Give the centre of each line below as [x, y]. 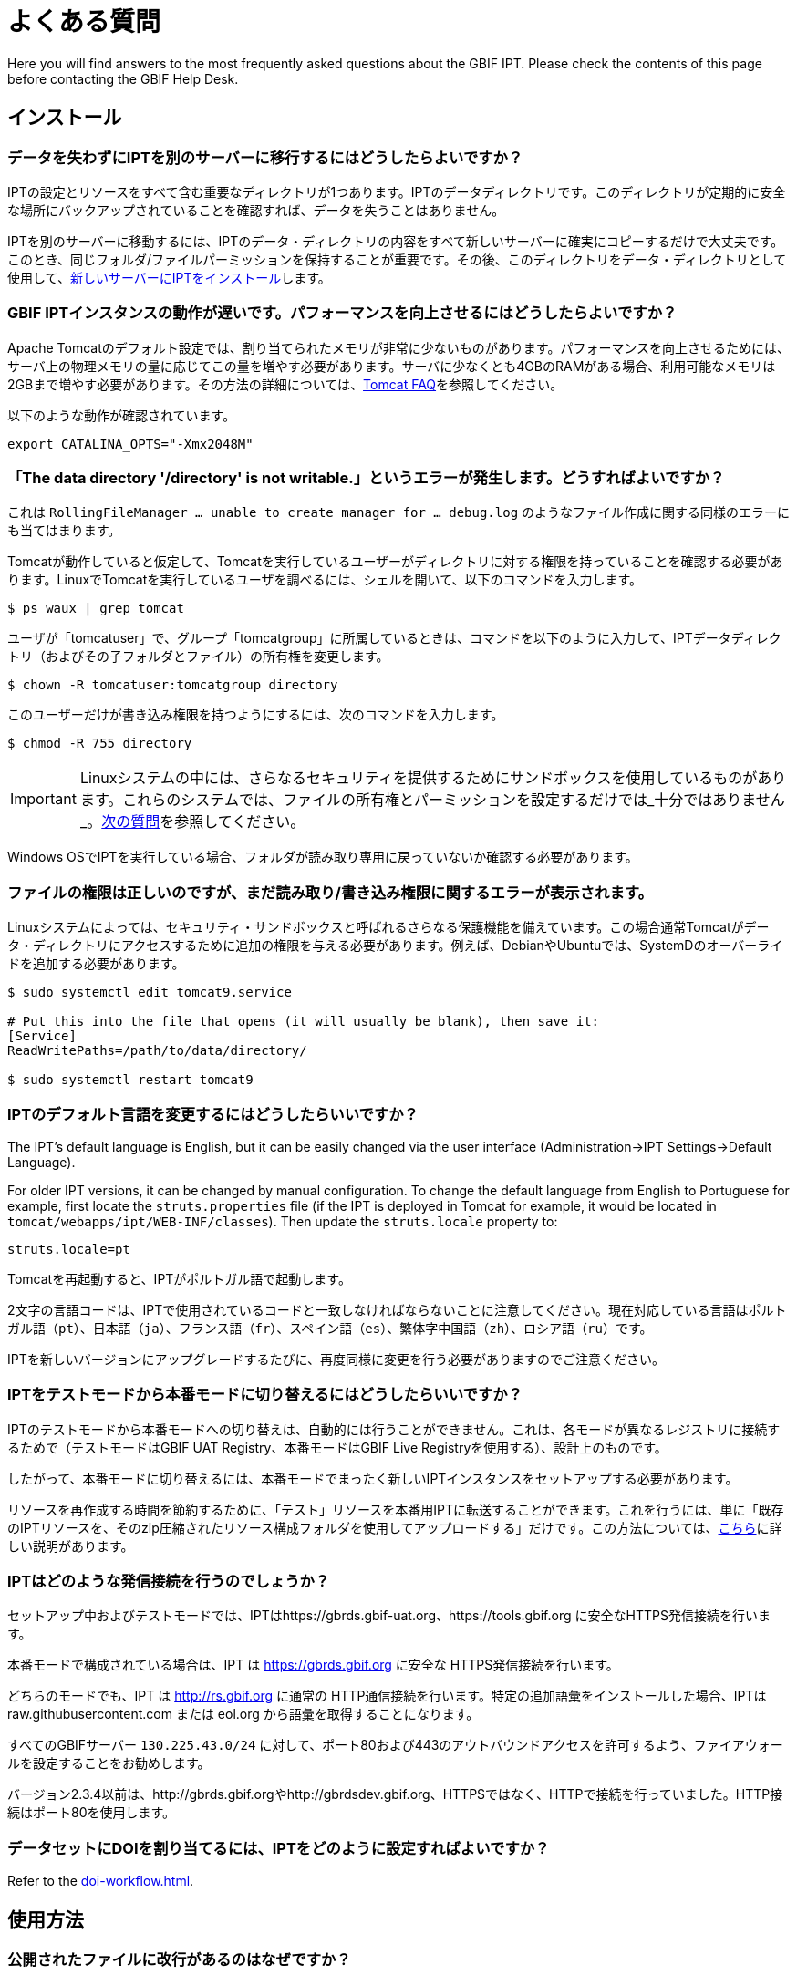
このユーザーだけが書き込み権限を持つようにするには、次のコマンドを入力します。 [256, 715]
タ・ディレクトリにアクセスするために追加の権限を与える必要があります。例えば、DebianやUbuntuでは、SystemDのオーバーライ [395, 946]
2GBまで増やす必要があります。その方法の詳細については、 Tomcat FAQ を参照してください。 [285, 384]
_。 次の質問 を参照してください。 [192, 822]
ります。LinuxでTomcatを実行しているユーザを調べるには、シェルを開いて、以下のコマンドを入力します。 [325, 580]
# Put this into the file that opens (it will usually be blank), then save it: [304, 1022]
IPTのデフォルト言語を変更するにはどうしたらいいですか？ [213, 1114]
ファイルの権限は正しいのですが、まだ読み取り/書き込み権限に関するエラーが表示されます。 [330, 892]
